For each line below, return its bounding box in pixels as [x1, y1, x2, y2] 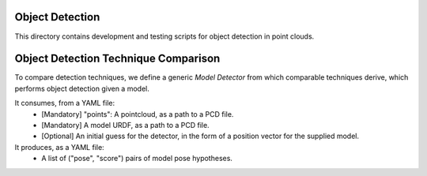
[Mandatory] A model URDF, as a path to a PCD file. [41, 120, 210, 129]
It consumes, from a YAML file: [14, 99, 115, 108]
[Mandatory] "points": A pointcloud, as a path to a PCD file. [41, 109, 234, 118]
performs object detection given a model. [14, 84, 149, 93]
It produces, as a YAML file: [14, 142, 104, 152]
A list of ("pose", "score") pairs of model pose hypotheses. [41, 154, 233, 163]
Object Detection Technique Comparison [14, 52, 221, 66]
